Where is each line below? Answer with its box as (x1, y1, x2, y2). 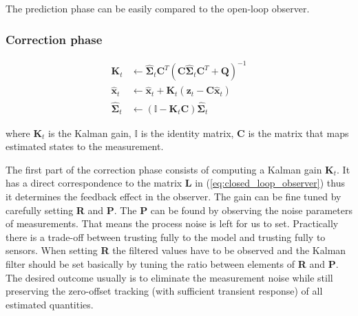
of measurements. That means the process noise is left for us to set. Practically (6, 216, 339, 231)
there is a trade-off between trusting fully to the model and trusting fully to (6, 229, 326, 244)
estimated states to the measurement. (6, 139, 164, 154)
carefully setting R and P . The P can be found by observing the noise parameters (6, 202, 353, 217)
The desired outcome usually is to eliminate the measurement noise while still (6, 270, 333, 284)
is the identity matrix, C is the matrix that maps (140, 125, 349, 140)
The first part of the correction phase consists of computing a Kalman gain (6, 162, 322, 176)
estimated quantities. (6, 297, 94, 311)
